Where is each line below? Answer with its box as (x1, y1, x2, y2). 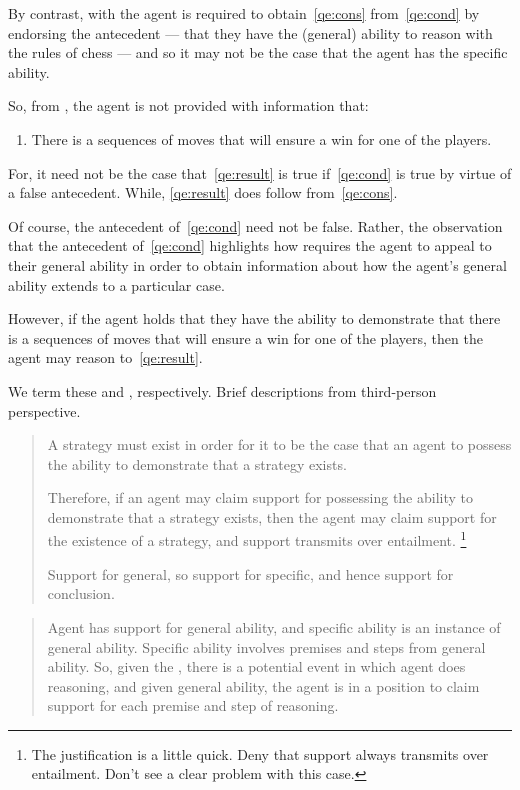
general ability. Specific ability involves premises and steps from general (47, 636, 486, 657)
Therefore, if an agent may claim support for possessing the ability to (47, 487, 474, 508)
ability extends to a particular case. (8, 274, 225, 295)
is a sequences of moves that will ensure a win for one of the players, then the (8, 327, 483, 348)
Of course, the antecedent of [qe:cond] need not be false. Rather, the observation (8, 215, 503, 236)
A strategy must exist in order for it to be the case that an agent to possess (47, 434, 512, 455)
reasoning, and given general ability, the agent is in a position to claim (47, 675, 480, 696)
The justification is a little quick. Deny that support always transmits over (31, 743, 489, 764)
